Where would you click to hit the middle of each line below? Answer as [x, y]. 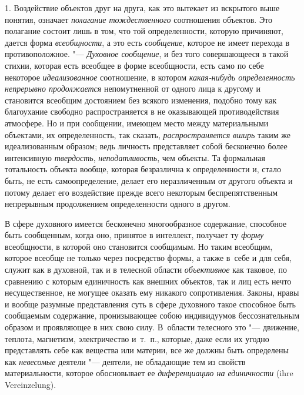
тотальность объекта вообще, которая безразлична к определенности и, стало [143, 169]
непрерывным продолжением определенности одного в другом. [118, 204]
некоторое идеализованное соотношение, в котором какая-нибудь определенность [150, 77]
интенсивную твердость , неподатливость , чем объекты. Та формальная [135, 157]
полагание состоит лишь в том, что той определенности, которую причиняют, [144, 31]
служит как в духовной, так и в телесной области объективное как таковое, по [146, 270]
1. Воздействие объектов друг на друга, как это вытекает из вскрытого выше [142, 8]
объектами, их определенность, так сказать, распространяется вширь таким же [148, 134]
